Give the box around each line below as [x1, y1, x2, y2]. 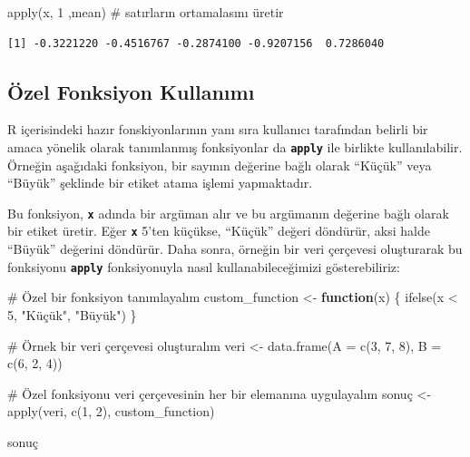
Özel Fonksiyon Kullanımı [7, 77, 255, 105]
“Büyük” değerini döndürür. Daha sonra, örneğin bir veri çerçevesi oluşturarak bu [7, 239, 463, 258]
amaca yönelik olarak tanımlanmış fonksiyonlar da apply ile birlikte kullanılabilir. [7, 137, 463, 156]
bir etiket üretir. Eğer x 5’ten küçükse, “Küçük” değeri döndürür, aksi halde [7, 221, 430, 240]
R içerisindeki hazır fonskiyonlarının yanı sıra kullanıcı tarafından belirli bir [7, 120, 428, 139]
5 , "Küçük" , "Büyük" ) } [7, 305, 137, 324]
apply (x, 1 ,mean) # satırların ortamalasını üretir [7, 3, 284, 21]
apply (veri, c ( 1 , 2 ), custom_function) [7, 402, 215, 421]
